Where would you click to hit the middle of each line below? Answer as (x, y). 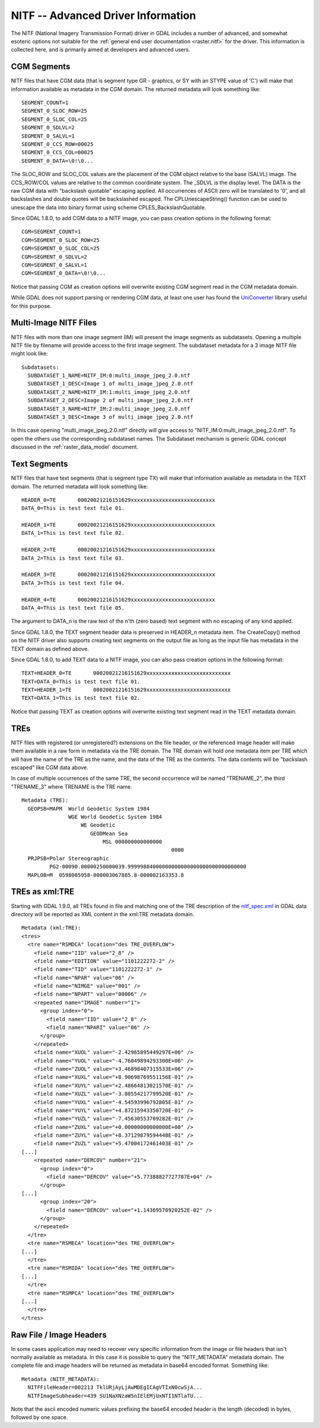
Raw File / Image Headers (59, 1335)
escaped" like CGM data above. (50, 767)
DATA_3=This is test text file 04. (73, 583)
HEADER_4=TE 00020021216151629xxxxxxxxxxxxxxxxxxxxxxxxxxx (119, 600)
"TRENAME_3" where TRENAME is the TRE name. (72, 786)
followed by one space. (39, 1417)
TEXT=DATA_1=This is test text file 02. (81, 698)
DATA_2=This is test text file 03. (73, 558)
